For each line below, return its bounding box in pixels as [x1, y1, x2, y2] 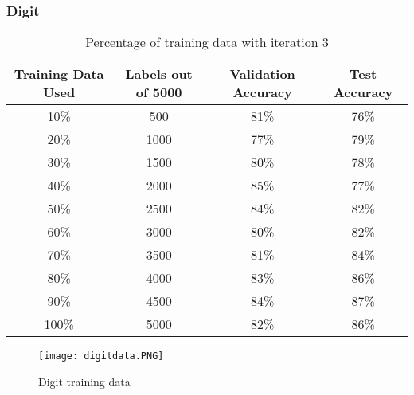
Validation [229, 65, 295, 84]
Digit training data [38, 373, 131, 389]
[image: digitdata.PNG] [38, 350, 164, 362]
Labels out [125, 65, 193, 84]
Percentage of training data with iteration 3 [85, 33, 329, 52]
